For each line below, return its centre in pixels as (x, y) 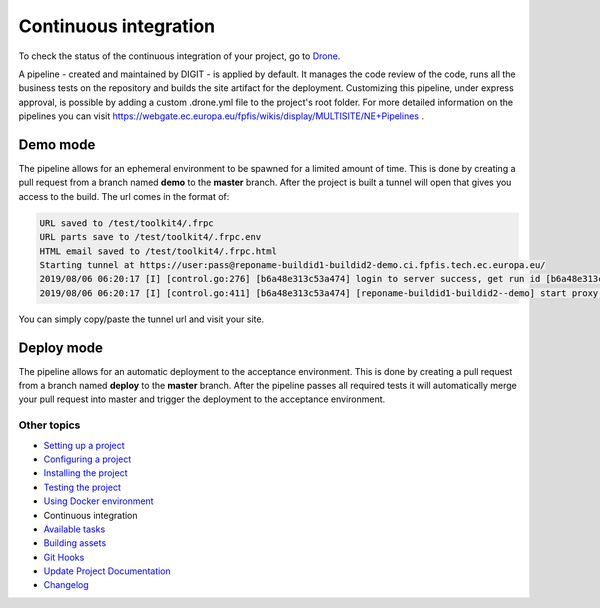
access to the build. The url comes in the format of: (124, 196)
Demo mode (57, 144)
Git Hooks (64, 557)
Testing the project (82, 487)
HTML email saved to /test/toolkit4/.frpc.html (158, 251)
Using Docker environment (98, 501)
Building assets (75, 543)
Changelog (66, 585)
